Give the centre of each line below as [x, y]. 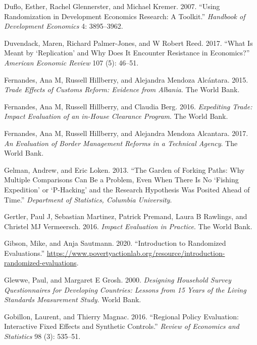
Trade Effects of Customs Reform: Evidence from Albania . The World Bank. [122, 89]
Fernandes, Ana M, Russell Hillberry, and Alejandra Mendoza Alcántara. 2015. [126, 79]
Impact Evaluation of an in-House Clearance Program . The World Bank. [116, 116]
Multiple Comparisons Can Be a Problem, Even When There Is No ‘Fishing [121, 180]
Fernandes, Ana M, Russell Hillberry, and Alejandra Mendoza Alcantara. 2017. [126, 133]
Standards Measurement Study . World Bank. [73, 299]
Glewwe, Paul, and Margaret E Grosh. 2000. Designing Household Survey [118, 280]
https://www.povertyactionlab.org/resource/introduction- [136, 253]
